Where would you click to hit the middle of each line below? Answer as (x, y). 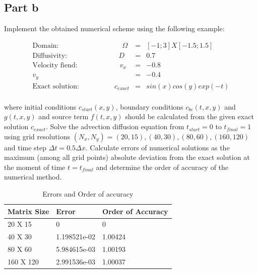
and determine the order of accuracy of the (162, 167)
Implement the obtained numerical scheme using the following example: (114, 28)
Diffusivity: (50, 56)
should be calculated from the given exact (189, 116)
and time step (25, 147)
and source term (63, 116)
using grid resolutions (37, 136)
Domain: (46, 46)
